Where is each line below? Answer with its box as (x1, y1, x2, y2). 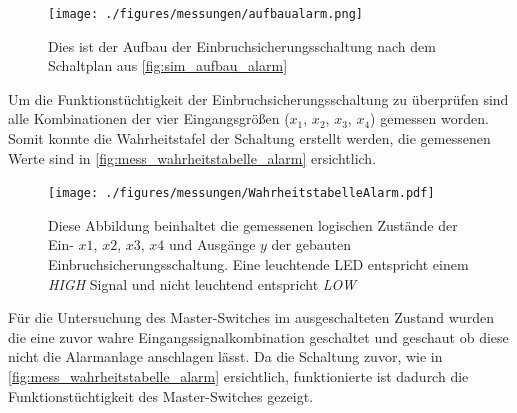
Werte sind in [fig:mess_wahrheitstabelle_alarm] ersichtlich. (8, 147, 377, 168)
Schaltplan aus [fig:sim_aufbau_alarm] (48, 55, 288, 76)
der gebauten (271, 234, 351, 255)
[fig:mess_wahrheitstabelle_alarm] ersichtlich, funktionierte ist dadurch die (8, 366, 469, 387)
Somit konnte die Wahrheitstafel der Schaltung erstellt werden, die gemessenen (8, 128, 491, 149)
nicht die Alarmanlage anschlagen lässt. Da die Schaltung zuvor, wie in (8, 346, 443, 367)
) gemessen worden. (370, 108, 489, 129)
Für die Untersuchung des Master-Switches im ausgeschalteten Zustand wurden (8, 307, 494, 328)
